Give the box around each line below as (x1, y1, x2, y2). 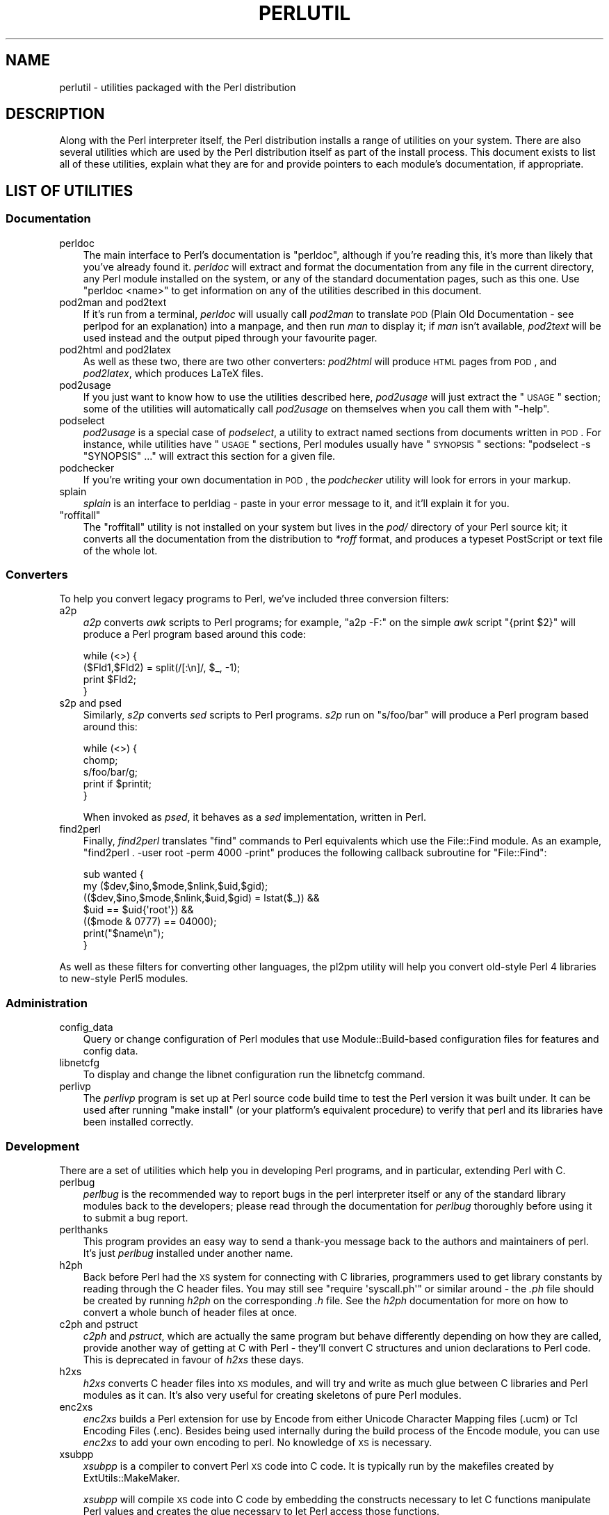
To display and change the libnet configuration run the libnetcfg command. (83, 1068, 425, 1081)
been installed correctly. (83, 1116, 194, 1128)
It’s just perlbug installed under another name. (83, 1247, 293, 1259)
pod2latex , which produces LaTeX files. (83, 367, 263, 379)
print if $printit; (83, 778, 152, 790)
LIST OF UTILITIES (6, 182, 133, 200)
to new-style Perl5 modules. (59, 972, 188, 985)
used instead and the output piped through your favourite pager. (83, 331, 377, 344)
